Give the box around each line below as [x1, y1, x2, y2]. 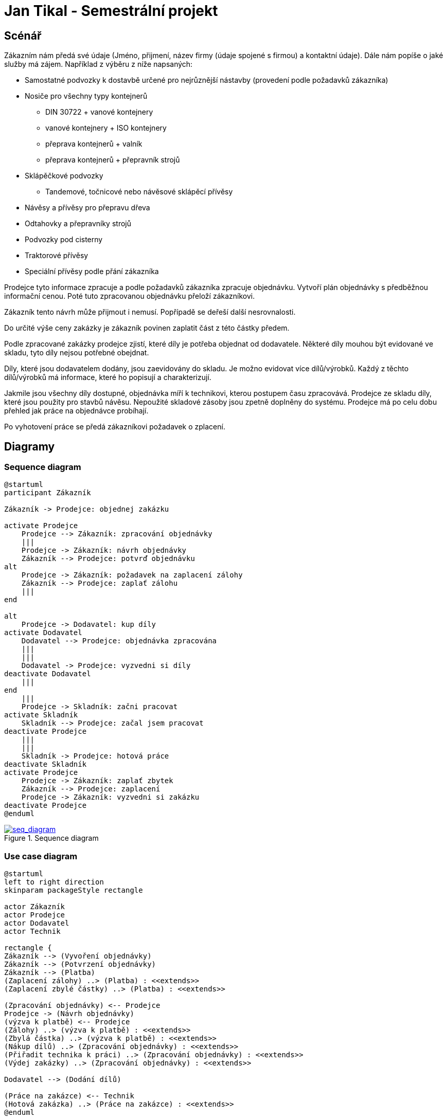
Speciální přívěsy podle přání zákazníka [25, 267, 159, 276]
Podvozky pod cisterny [25, 235, 103, 244]
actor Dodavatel [4, 919, 69, 928]
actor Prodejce [4, 911, 65, 919]
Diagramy [4, 440, 55, 453]
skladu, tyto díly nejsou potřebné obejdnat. [4, 348, 149, 357]
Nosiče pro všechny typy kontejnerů [25, 92, 148, 101]
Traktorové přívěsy [25, 251, 88, 260]
